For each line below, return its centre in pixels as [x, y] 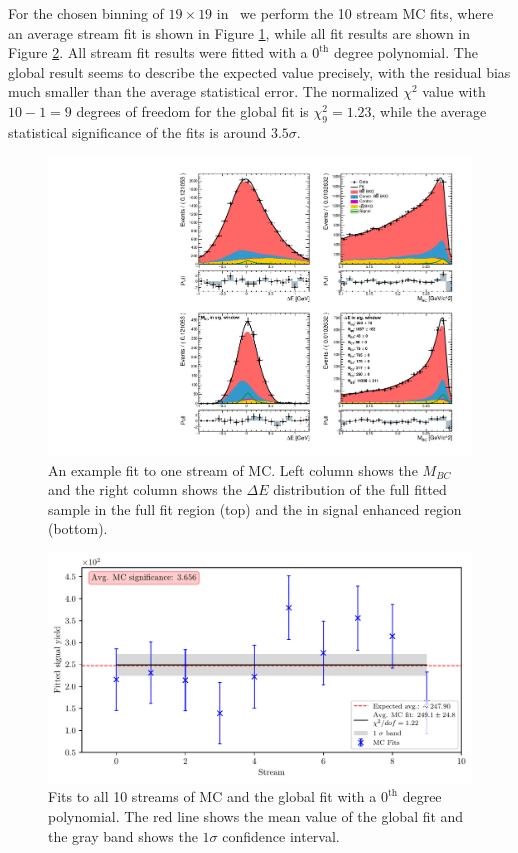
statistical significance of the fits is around [137, 131]
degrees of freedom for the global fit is [192, 110]
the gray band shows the [123, 835]
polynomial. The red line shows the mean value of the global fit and [256, 815]
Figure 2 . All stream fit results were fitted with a [158, 52]
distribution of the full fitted [360, 489]
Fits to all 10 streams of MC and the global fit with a [212, 796]
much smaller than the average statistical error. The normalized [203, 91]
